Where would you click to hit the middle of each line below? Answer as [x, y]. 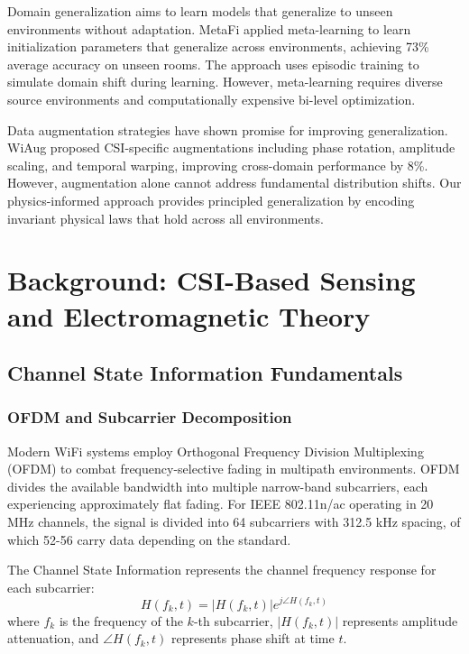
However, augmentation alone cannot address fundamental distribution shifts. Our [234, 183]
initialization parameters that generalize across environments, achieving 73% [218, 46]
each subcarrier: [51, 587]
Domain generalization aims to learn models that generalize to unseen [200, 11]
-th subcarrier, [233, 620]
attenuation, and [53, 638]
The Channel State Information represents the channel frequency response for [222, 570]
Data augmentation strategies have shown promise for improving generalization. [228, 129]
